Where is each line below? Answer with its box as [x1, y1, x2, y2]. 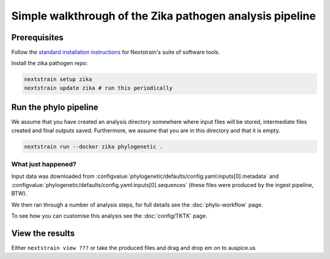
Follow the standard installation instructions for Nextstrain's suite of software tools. [11, 49, 220, 56]
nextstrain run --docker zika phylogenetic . [24, 143, 163, 150]
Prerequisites [11, 32, 64, 43]
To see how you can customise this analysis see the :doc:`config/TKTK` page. [11, 212, 208, 219]
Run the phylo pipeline [11, 102, 99, 113]
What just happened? [11, 160, 76, 169]
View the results [11, 228, 75, 238]
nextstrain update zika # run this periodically [24, 84, 173, 91]
